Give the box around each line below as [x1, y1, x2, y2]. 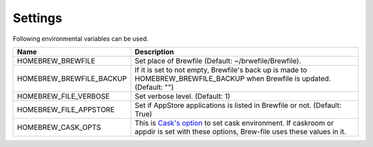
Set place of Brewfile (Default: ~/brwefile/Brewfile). [135, 56, 302, 66]
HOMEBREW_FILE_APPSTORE [17, 104, 115, 114]
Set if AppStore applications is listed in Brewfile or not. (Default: [135, 100, 342, 110]
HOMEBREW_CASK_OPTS [17, 122, 102, 132]
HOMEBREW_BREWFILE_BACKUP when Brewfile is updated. [135, 73, 332, 83]
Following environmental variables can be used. [12, 35, 149, 43]
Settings [12, 10, 62, 26]
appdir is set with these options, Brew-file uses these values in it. [135, 126, 347, 136]
